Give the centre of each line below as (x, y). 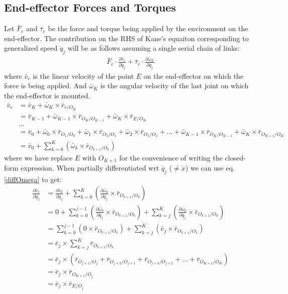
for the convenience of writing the (171, 157)
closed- (235, 157)
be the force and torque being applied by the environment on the (148, 28)
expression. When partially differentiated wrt (90, 168)
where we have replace (38, 157)
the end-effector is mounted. (47, 95)
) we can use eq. (210, 168)
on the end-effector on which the (194, 76)
